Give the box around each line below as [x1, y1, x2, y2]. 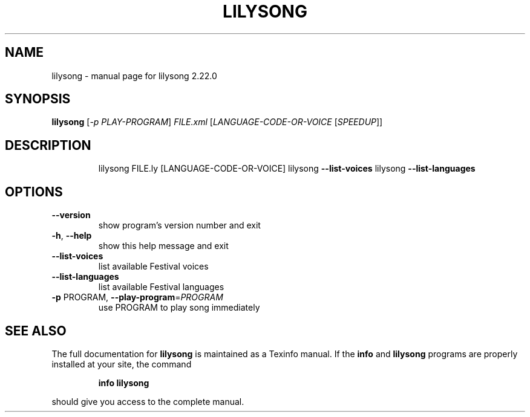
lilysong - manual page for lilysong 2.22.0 [51, 70, 217, 81]
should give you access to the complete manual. [51, 396, 244, 407]
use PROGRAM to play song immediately [98, 302, 260, 313]
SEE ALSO [5, 323, 67, 338]
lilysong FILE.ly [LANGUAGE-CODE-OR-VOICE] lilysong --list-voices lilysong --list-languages [98, 163, 476, 174]
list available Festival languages [98, 282, 224, 293]
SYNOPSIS [5, 91, 71, 107]
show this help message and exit [98, 241, 229, 251]
